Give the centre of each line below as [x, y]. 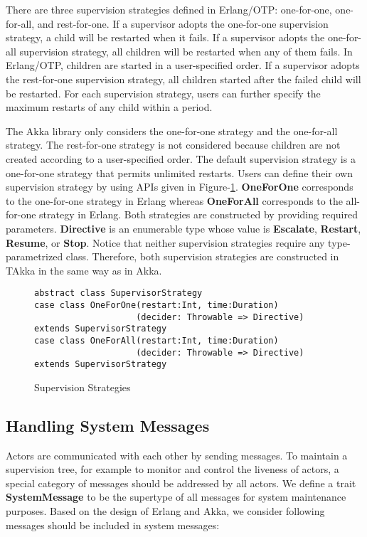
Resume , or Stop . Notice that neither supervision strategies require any [165, 242]
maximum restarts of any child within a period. [109, 107]
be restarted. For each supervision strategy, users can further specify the [163, 93]
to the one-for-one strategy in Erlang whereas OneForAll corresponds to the [174, 200]
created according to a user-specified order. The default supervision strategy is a [181, 158]
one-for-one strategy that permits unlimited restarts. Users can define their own [179, 172]
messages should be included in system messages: [113, 525]
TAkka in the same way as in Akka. [84, 270]
